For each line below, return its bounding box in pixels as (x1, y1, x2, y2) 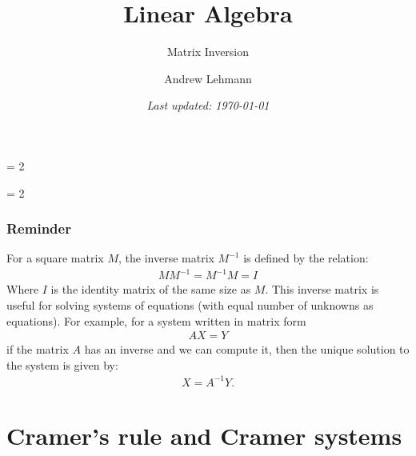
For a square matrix (6, 250, 104, 266)
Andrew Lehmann (164, 70, 252, 86)
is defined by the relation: (243, 250, 369, 266)
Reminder (6, 218, 71, 238)
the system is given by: (6, 356, 118, 373)
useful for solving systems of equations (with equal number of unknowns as (6, 297, 374, 314)
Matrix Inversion (166, 43, 250, 60)
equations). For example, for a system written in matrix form (6, 312, 306, 329)
